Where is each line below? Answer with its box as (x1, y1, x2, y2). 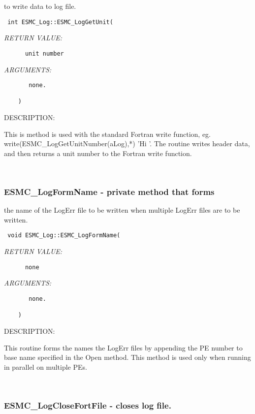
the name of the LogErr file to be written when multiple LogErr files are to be (4, 205, 240, 215)
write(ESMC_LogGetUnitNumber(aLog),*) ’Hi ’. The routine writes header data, (4, 138, 250, 149)
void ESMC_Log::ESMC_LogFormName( (7, 232, 121, 239)
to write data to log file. (4, 1, 76, 11)
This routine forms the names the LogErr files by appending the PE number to (4, 342, 243, 352)
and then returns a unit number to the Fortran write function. (4, 148, 192, 158)
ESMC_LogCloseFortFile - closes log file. (4, 399, 171, 411)
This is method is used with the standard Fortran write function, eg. (4, 128, 211, 139)
